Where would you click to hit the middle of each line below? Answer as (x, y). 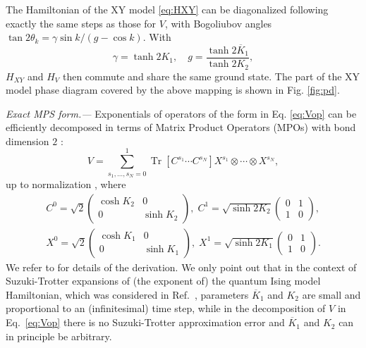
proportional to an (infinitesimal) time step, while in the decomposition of (166, 308)
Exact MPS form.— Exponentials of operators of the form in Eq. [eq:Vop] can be (181, 113)
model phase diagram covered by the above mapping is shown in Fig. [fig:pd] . (173, 90)
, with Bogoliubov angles (218, 23)
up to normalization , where (66, 184)
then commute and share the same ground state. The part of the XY (211, 76)
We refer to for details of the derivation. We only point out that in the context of (181, 267)
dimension (28, 141)
